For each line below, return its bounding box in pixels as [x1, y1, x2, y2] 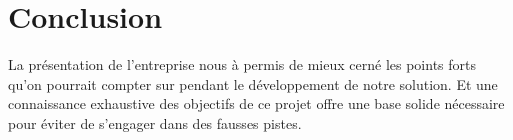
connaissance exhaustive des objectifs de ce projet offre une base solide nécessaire [8, 93, 505, 114]
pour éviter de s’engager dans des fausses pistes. [8, 112, 302, 133]
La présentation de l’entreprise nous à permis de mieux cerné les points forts [8, 54, 476, 75]
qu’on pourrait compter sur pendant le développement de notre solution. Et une [8, 73, 498, 94]
